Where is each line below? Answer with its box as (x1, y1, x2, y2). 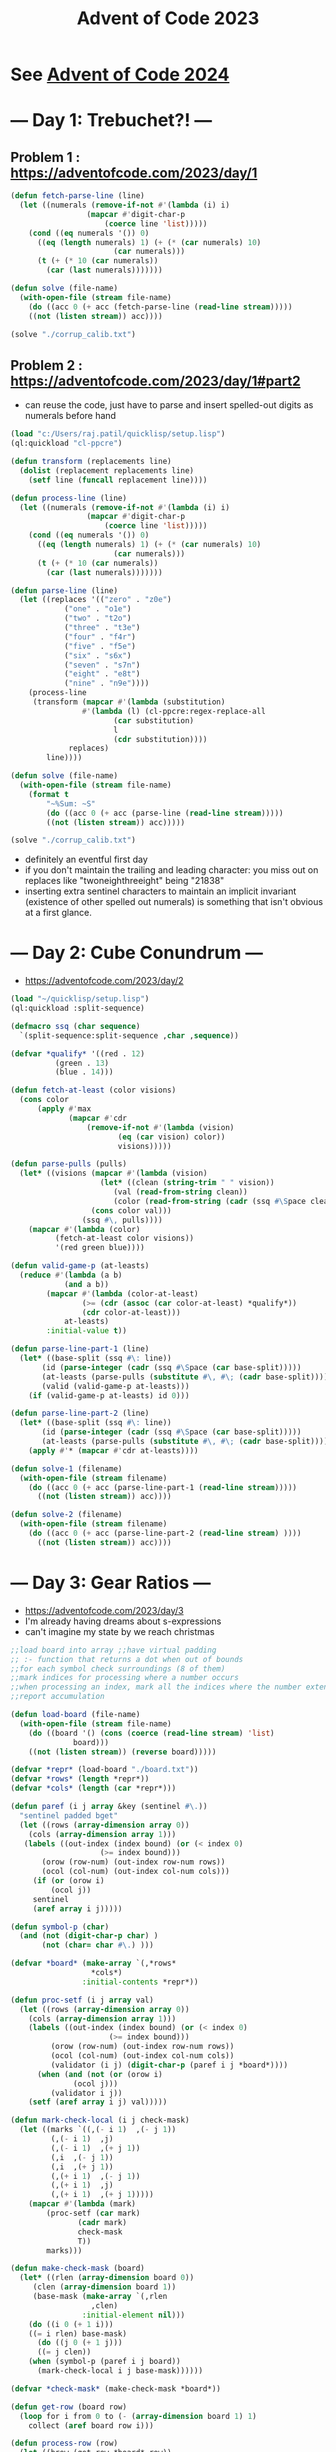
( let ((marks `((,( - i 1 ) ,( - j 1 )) (19, 2125, 177, 2135)
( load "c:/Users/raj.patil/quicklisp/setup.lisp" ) (10, 429, 226, 439)
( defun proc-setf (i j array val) (10, 1995, 155, 2005)
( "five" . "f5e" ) (63, 641, 137, 651)
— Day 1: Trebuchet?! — (10, 109, 213, 132)
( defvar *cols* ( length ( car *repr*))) (10, 1783, 177, 1794)
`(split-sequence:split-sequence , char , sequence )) (19, 1030, 240, 1041)
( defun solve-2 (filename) (10, 1510, 123, 1520)
